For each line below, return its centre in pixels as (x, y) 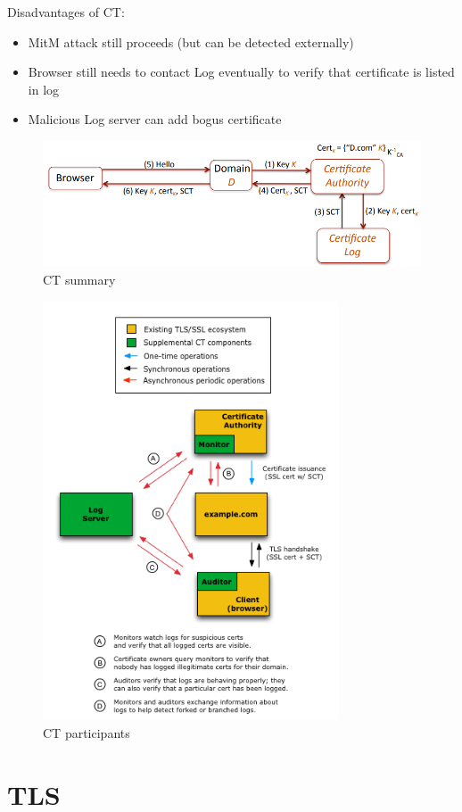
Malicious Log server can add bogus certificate (155, 119)
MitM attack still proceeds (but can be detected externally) (191, 41)
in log (44, 89)
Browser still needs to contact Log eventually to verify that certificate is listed (241, 72)
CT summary (79, 279)
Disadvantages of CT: (66, 12)
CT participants (87, 732)
